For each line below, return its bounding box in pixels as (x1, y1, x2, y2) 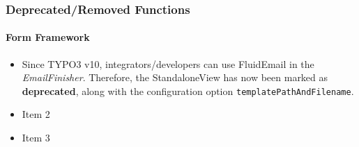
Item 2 (22, 107, 50, 121)
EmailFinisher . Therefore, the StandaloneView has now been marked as (22, 70, 328, 85)
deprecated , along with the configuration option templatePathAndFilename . (22, 83, 354, 98)
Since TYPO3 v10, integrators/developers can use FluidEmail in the (22, 56, 314, 71)
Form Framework (6, 30, 90, 44)
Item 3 (22, 130, 50, 145)
